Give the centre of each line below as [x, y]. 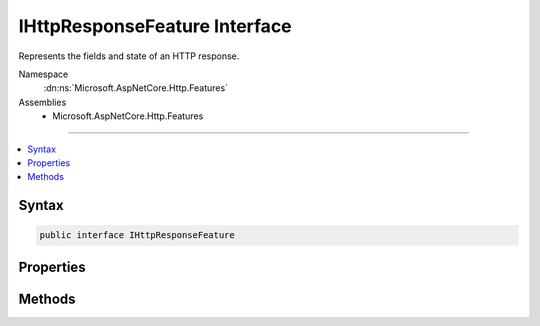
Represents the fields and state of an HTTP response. [129, 56]
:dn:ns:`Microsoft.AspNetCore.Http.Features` [136, 88]
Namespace [43, 74]
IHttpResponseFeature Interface [155, 26]
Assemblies [42, 102]
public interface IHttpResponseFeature [137, 235]
